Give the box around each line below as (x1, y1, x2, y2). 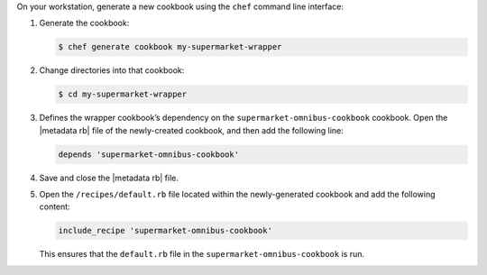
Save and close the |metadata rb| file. (39, 172, 179, 183)
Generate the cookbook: (39, 18, 130, 29)
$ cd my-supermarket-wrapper (58, 89, 188, 99)
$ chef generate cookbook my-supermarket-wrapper (58, 41, 282, 52)
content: (39, 201, 71, 212)
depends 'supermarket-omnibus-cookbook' (58, 149, 239, 160)
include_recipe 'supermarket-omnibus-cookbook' (58, 225, 272, 236)
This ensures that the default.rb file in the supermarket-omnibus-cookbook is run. (39, 249, 365, 260)
